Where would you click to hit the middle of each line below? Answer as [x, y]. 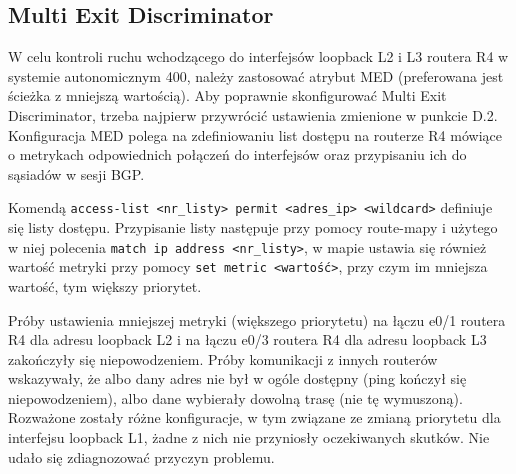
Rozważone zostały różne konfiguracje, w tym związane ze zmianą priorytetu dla [254, 417]
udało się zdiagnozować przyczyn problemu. [141, 456]
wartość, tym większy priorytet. [105, 285]
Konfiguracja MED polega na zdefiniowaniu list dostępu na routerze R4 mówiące [255, 134]
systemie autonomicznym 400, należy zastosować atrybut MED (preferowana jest [256, 75]
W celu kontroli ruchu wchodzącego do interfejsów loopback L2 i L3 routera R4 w [258, 56]
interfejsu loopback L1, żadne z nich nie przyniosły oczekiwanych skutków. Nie [249, 437]
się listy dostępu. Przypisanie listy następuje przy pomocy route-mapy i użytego [253, 227]
